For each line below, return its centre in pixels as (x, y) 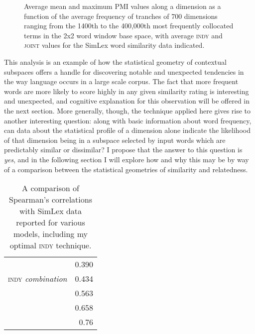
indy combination (38, 279)
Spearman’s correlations (51, 200)
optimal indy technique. (51, 245)
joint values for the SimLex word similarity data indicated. (114, 45)
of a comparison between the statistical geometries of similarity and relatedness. (126, 169)
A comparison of (51, 188)
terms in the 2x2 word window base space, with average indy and (123, 35)
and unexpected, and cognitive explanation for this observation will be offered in (127, 101)
